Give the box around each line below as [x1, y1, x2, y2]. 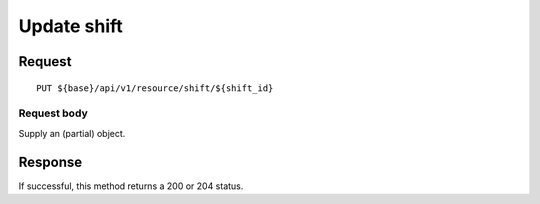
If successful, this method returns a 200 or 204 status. [18, 180, 244, 192]
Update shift [18, 15, 124, 37]
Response [18, 153, 83, 170]
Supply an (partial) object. [18, 127, 126, 139]
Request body [18, 106, 89, 120]
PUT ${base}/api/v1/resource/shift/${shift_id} [36, 82, 274, 94]
